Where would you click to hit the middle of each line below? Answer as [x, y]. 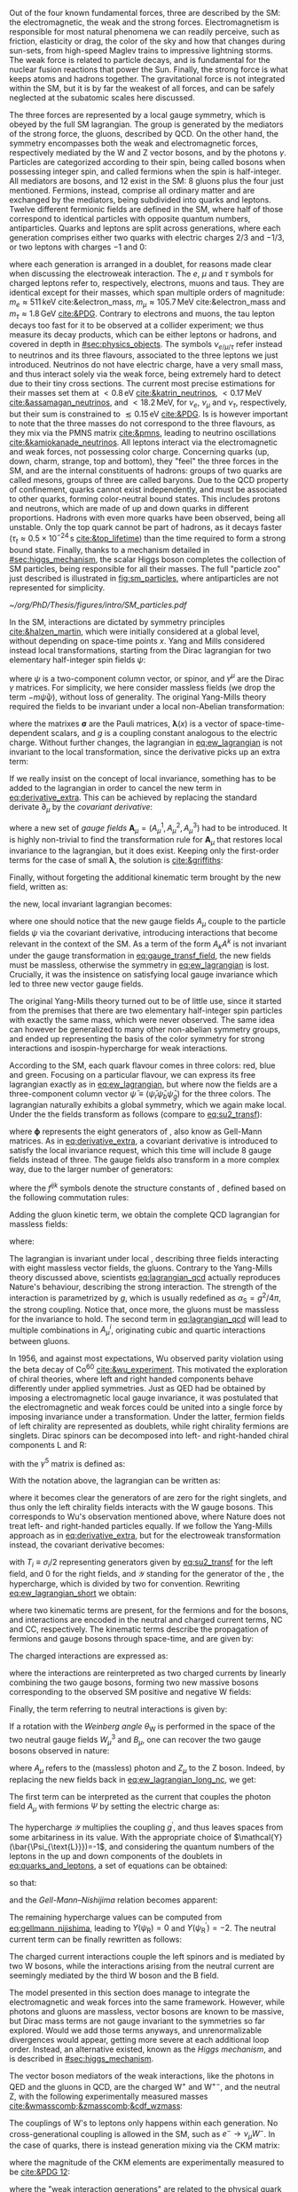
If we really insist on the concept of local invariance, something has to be [143, 779]
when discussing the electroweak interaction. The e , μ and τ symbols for [141, 273]
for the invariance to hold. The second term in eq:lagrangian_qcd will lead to [148, 1318]
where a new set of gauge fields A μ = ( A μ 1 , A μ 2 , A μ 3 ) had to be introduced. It [149, 828]
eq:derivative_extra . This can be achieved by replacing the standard [133, 797]
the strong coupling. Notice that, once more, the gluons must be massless [144, 1310]
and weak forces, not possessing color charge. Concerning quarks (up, [139, 452]
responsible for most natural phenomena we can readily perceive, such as [145, 32]
